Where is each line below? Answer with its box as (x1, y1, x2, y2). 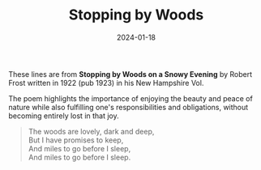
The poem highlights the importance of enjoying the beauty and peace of (8, 93, 253, 103)
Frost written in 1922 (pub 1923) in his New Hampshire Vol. (8, 78, 204, 87)
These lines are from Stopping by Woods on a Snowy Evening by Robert (8, 69, 253, 79)
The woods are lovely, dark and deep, (28, 126, 155, 136)
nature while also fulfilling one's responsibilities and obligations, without (8, 102, 249, 112)
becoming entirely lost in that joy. (8, 111, 119, 121)
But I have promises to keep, (28, 135, 124, 145)
